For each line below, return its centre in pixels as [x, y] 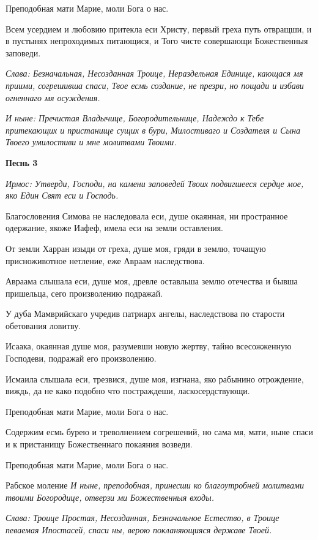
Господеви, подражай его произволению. [81, 358]
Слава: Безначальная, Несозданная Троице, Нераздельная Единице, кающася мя [154, 73]
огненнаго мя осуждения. [53, 97]
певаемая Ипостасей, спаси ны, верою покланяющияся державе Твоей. [139, 530]
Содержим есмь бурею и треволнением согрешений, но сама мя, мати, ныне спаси [160, 432]
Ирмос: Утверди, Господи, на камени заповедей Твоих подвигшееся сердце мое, [155, 183]
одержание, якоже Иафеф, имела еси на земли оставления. [115, 228]
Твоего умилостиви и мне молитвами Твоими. [91, 142]
